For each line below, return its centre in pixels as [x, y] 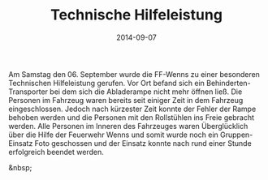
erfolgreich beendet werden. [56, 152]
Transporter [28, 92]
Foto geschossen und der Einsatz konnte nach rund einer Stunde [143, 143]
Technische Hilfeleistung [136, 15]
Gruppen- [237, 135]
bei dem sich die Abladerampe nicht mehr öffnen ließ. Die [146, 92]
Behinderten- [229, 83]
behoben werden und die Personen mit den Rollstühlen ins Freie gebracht [131, 117]
